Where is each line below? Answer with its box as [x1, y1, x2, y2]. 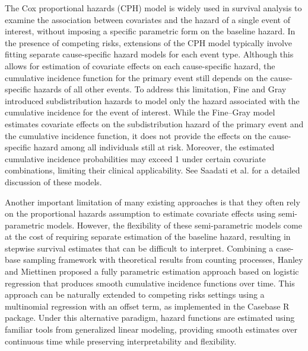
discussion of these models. [5, 175, 102, 188]
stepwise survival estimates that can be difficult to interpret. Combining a [5, 241, 274, 254]
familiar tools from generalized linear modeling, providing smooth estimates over [5, 323, 297, 336]
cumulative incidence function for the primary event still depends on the [5, 71, 268, 83]
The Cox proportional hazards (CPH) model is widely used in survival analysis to [5, 2, 302, 14]
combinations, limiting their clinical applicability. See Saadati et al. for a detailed [5, 164, 300, 176]
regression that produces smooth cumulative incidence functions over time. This [5, 276, 295, 289]
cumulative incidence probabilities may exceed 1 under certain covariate [5, 152, 266, 165]
